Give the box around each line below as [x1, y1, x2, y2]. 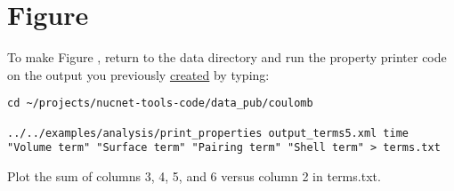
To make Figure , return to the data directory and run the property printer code [7, 48, 447, 67]
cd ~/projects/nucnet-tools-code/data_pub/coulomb [7, 97, 313, 110]
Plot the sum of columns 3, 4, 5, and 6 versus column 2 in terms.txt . [7, 166, 381, 185]
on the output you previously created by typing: [7, 65, 270, 84]
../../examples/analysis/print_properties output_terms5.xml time [7, 126, 409, 139]
